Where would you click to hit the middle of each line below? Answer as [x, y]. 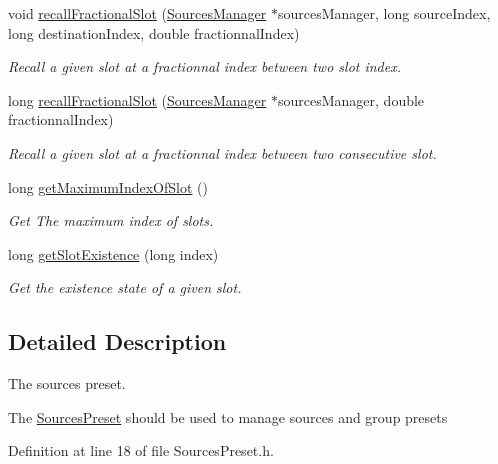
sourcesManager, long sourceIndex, [384, 13]
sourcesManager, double [351, 99]
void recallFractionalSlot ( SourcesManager [137, 13]
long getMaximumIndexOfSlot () [108, 186]
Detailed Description [117, 341]
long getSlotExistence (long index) [113, 253]
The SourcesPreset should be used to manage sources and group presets [228, 416]
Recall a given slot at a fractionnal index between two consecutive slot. [222, 152]
